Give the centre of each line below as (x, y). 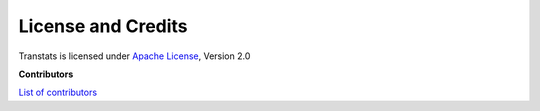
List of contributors (58, 92)
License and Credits (103, 26)
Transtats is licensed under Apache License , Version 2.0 (134, 56)
